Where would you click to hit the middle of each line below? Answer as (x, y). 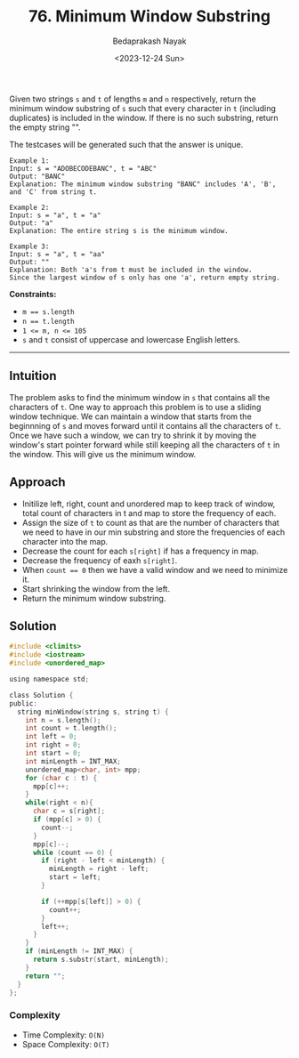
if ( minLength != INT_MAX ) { (79, 951)
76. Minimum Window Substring (149, 16)
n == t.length (48, 321)
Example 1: (29, 161)
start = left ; (75, 877)
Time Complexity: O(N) (63, 1035)
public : (24, 703)
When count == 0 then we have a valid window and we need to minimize (155, 569)
